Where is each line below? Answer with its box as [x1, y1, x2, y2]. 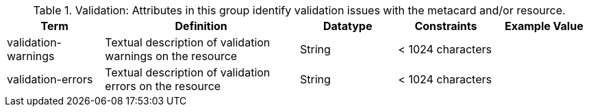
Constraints [414, 19, 477, 33]
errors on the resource [105, 79, 221, 93]
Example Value [504, 19, 584, 33]
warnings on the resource [105, 49, 238, 63]
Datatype [323, 19, 373, 33]
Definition [175, 19, 227, 33]
